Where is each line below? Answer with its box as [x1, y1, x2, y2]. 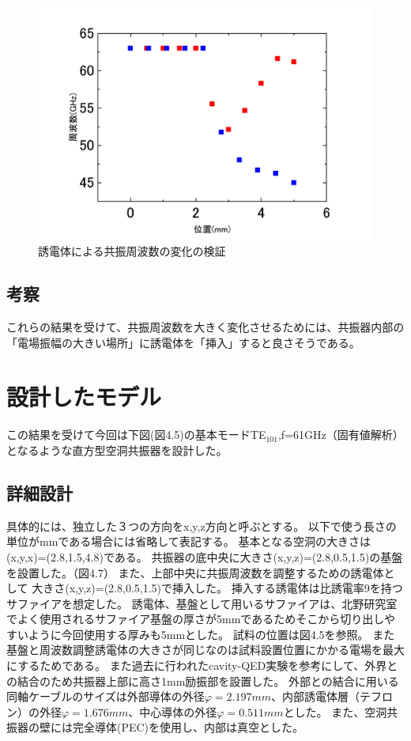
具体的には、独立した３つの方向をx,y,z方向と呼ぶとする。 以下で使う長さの [6, 517, 397, 534]
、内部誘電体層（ [271, 688, 360, 705]
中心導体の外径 [139, 703, 217, 720]
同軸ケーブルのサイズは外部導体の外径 [6, 688, 205, 705]
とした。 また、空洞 [283, 703, 387, 720]
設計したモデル [6, 380, 162, 413]
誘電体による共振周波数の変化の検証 [38, 243, 226, 259]
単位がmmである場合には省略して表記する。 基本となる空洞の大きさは [6, 533, 371, 550]
